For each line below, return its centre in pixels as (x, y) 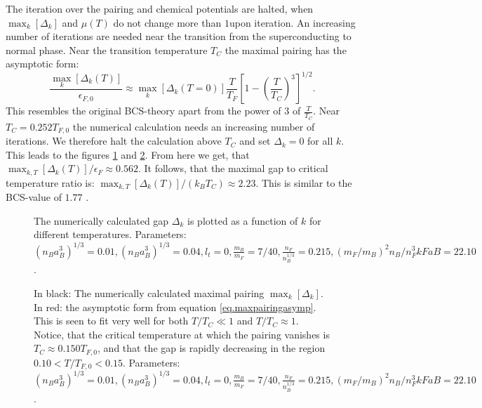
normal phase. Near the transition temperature (107, 50)
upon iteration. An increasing (292, 22)
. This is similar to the (304, 182)
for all (320, 141)
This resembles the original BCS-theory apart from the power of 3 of (153, 111)
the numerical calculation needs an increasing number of (194, 126)
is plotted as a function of (243, 220)
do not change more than (167, 22)
